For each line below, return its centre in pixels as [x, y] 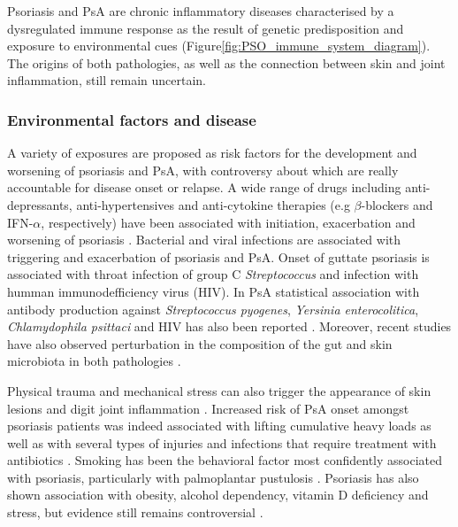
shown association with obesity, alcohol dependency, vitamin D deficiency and [218, 495]
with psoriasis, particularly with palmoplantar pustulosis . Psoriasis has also [213, 477]
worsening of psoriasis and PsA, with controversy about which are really [203, 170]
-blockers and [397, 204]
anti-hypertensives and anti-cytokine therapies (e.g [213, 204]
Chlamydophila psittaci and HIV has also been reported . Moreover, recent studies [229, 326]
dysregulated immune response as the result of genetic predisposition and [206, 28]
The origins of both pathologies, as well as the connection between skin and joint [226, 62]
